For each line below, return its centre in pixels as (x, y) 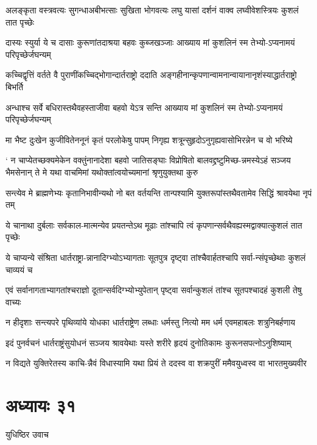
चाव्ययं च (19, 269)
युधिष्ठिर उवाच (27, 434)
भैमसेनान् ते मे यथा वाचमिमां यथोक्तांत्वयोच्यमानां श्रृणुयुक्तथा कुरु (102, 172)
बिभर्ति (15, 86)
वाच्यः (13, 301)
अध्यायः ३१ (41, 405)
